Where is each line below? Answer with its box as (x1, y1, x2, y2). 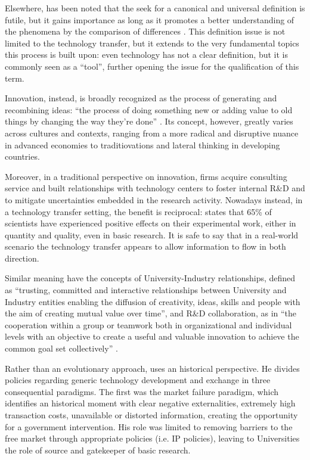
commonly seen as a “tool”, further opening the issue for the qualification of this (5, 60, 299, 72)
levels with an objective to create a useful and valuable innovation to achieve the (5, 330, 299, 343)
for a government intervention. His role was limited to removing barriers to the (5, 420, 293, 433)
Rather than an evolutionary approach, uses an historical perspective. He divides (5, 362, 300, 374)
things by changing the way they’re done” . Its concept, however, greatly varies (5, 115, 293, 128)
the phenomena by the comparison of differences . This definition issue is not (5, 25, 286, 38)
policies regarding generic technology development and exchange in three (5, 374, 271, 386)
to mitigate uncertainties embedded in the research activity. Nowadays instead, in (5, 193, 303, 206)
